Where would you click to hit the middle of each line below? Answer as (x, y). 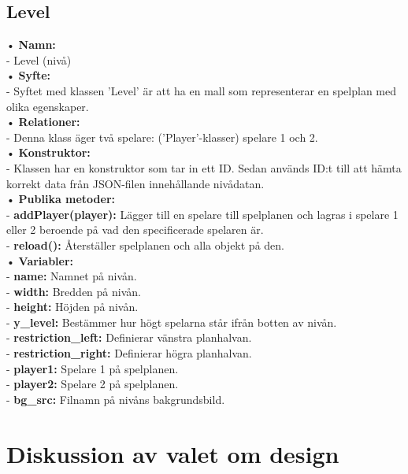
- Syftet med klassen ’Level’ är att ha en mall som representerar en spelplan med (201, 90)
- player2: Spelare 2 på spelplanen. (93, 384)
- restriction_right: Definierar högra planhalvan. (129, 353)
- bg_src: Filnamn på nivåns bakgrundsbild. (116, 399)
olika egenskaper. (48, 106)
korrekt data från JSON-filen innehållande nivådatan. (135, 183)
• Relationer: (43, 122)
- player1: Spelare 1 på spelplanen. (93, 368)
